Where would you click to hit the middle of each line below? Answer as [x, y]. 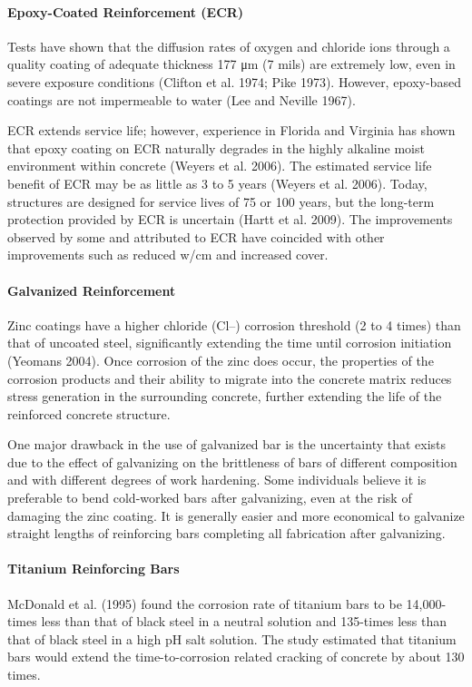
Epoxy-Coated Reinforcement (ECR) [126, 11]
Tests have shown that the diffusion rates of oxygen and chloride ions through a [229, 46]
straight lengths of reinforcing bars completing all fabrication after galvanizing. [226, 533]
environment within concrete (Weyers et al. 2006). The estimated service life [220, 166]
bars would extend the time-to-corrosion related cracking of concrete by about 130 [236, 657]
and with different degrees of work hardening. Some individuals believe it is [217, 480]
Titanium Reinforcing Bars [93, 569]
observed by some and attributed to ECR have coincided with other [196, 236]
